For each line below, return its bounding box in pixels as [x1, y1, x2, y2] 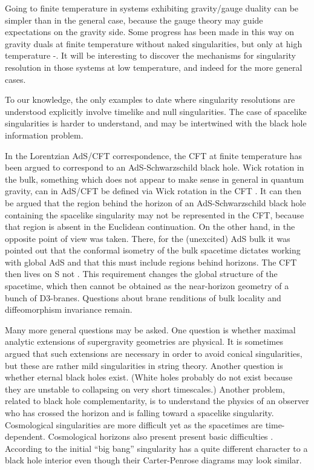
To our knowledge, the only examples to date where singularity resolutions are [5, 93, 295, 106]
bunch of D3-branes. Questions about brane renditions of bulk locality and [5, 291, 281, 304]
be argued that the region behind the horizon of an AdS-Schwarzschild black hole [5, 196, 306, 209]
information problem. [5, 128, 83, 141]
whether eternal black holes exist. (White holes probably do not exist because [5, 371, 293, 384]
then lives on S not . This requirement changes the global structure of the [5, 267, 278, 280]
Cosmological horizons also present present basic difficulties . [48, 430, 273, 443]
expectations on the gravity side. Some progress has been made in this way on [5, 25, 295, 38]
